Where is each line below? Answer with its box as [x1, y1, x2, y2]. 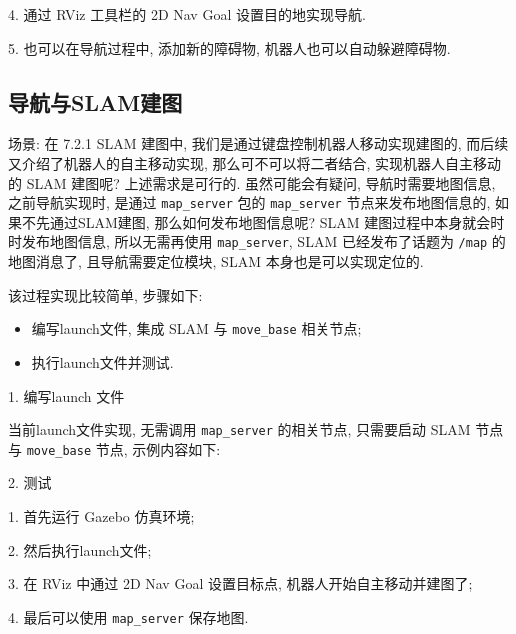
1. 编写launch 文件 [8, 385, 125, 406]
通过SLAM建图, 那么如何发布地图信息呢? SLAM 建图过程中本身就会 [49, 211, 491, 232]
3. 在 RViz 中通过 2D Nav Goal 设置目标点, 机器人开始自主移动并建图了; [8, 573, 473, 594]
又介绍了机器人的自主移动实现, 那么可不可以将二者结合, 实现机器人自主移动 [8, 152, 502, 173]
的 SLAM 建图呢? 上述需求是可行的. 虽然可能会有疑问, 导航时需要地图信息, [8, 172, 496, 193]
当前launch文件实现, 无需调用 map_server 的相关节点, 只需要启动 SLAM [8, 419, 471, 440]
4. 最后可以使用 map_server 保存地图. [8, 606, 249, 627]
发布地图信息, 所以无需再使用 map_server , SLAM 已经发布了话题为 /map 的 [21, 231, 506, 252]
